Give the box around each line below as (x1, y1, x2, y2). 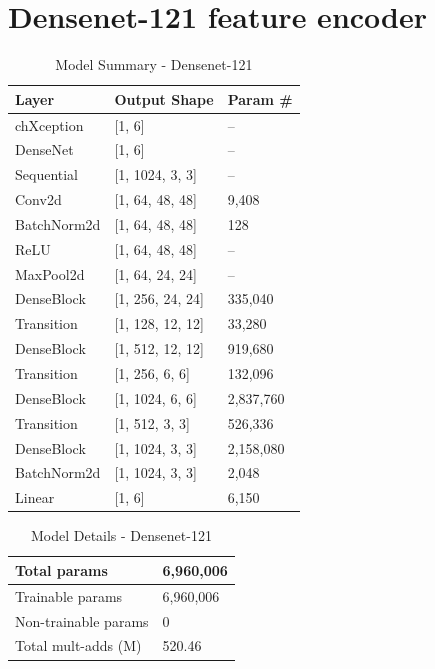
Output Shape (114, 88, 214, 109)
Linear (15, 487, 55, 508)
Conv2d (15, 189, 62, 210)
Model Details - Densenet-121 (30, 525, 212, 546)
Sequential (15, 164, 79, 185)
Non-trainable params (15, 610, 149, 631)
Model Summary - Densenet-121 (55, 54, 253, 75)
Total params (15, 559, 108, 580)
